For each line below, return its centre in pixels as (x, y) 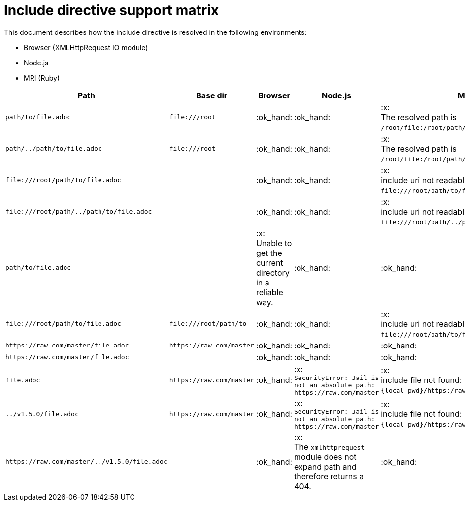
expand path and (325, 466)
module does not (325, 457)
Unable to (274, 243)
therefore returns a (329, 476)
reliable (269, 292)
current (269, 263)
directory (273, 272)
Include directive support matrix (112, 10)
